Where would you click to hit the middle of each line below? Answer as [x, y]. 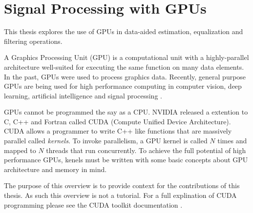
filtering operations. [33, 41]
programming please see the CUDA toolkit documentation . [93, 204]
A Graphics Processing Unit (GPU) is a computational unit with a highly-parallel [126, 57]
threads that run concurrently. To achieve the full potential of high [146, 150]
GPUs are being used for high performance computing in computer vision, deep [123, 86]
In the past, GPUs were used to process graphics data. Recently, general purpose [125, 76]
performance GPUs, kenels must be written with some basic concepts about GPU [126, 160]
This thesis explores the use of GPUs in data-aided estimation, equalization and [124, 31]
